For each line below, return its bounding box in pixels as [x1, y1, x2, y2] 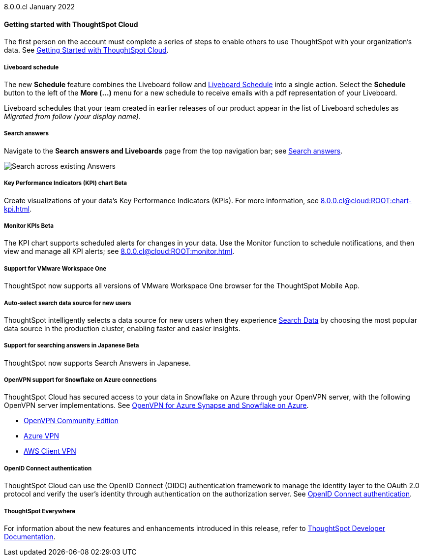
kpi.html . [4, 204, 32, 213]
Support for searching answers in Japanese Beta [4, 342, 139, 349]
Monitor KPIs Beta [4, 222, 54, 229]
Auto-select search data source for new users [4, 299, 131, 307]
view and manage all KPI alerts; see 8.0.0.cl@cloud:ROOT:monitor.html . [4, 247, 235, 256]
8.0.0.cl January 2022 [4, 2, 75, 11]
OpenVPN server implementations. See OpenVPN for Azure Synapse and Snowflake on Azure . [4, 401, 309, 410]
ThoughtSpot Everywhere [4, 507, 76, 515]
